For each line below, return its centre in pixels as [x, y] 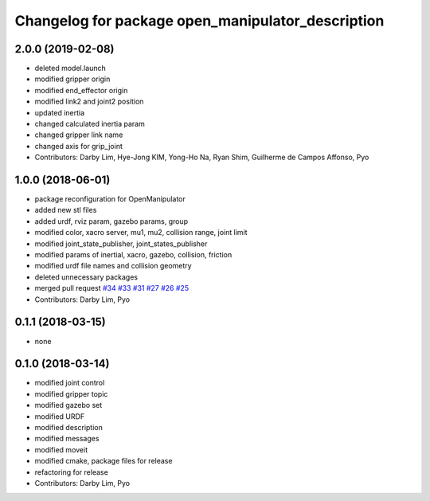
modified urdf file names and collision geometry [113, 266]
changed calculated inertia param [90, 124]
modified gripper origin [72, 79]
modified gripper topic [71, 393]
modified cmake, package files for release [104, 461]
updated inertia [60, 112]
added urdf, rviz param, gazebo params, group [111, 221]
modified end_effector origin [81, 90]
